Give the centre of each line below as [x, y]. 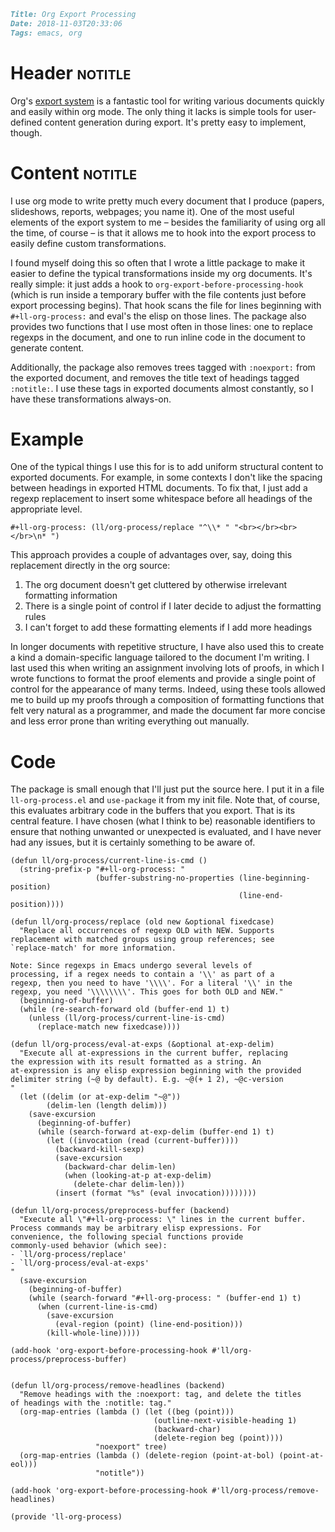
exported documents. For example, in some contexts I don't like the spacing [166, 477]
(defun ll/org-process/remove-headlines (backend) [118, 1386]
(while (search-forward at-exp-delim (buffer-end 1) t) [155, 1132]
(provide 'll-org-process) [66, 1517]
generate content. [47, 347]
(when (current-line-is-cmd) [97, 1307]
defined [26, 122]
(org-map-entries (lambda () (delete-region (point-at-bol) [147, 1456]
